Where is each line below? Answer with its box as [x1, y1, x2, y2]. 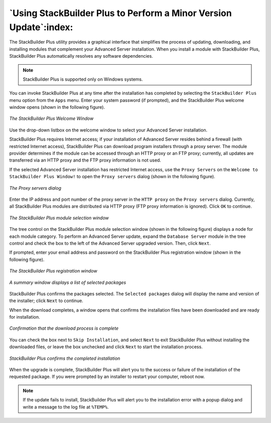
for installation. [9, 314, 40, 320]
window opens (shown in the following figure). [9, 104, 105, 110]
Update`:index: [9, 22, 73, 33]
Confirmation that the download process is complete [9, 325, 119, 331]
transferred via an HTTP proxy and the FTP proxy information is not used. [9, 157, 162, 163]
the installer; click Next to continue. [9, 298, 84, 304]
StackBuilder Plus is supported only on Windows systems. [23, 76, 143, 82]
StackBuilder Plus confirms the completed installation [9, 355, 120, 361]
